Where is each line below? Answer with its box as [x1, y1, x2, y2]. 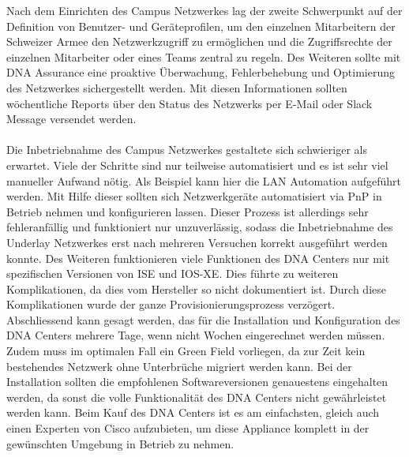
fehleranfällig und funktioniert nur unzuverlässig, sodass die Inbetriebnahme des [6, 219, 393, 235]
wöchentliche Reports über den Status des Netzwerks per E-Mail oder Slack [6, 95, 373, 111]
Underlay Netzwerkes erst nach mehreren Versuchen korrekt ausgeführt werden [6, 234, 388, 250]
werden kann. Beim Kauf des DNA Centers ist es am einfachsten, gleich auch [6, 404, 380, 421]
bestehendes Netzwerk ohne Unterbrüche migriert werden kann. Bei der [6, 358, 352, 374]
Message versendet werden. [6, 111, 137, 127]
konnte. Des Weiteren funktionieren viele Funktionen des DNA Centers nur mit [6, 249, 390, 266]
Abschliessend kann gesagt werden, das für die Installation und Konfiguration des [6, 311, 400, 328]
